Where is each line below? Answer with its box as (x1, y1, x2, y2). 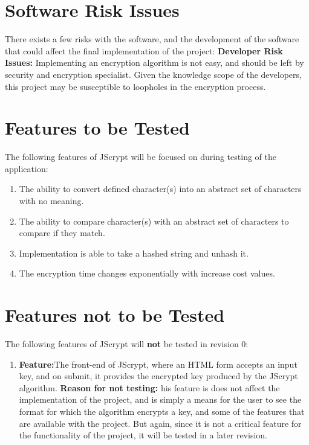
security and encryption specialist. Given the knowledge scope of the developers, (5, 68, 302, 80)
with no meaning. (19, 194, 84, 206)
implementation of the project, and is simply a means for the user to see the (19, 393, 302, 406)
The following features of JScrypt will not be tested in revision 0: (5, 338, 249, 350)
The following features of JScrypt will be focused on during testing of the (5, 150, 276, 163)
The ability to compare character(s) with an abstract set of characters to (19, 214, 289, 227)
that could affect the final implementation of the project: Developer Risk (5, 44, 283, 57)
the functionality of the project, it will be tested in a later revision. (19, 429, 267, 441)
